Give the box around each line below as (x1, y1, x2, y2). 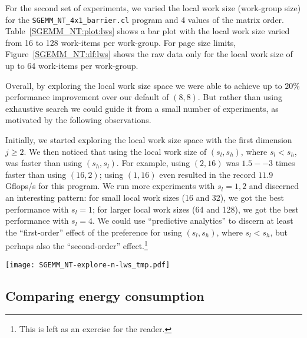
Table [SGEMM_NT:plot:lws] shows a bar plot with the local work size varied (5, 25, 290, 37)
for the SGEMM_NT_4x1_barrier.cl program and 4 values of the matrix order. (5, 13, 284, 25)
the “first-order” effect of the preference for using (5, 226, 182, 238)
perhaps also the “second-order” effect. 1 (5, 238, 148, 251)
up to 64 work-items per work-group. (5, 59, 138, 72)
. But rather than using (197, 91, 282, 103)
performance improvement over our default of (5, 91, 169, 103)
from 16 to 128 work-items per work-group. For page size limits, (5, 36, 236, 48)
